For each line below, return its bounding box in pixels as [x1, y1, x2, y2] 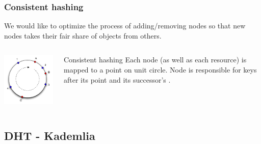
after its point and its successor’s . [64, 74, 171, 85]
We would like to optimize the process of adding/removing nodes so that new [4, 20, 246, 31]
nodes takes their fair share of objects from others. [4, 30, 162, 41]
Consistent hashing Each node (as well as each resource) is [64, 54, 247, 65]
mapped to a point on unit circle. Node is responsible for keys [64, 64, 257, 75]
